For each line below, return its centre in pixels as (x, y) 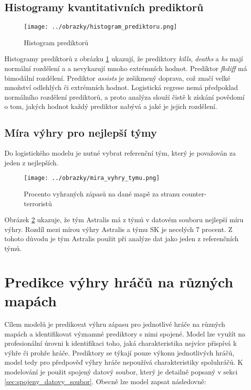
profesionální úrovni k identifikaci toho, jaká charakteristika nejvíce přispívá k (121, 343)
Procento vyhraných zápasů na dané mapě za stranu (102, 194)
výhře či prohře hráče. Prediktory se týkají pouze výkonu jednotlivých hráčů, (119, 352)
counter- (194, 194)
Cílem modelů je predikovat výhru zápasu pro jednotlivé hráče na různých (115, 324)
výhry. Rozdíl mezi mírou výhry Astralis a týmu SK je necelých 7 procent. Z (118, 229)
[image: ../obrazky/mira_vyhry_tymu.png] (92, 178)
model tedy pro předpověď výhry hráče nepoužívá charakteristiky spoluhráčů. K (124, 362)
